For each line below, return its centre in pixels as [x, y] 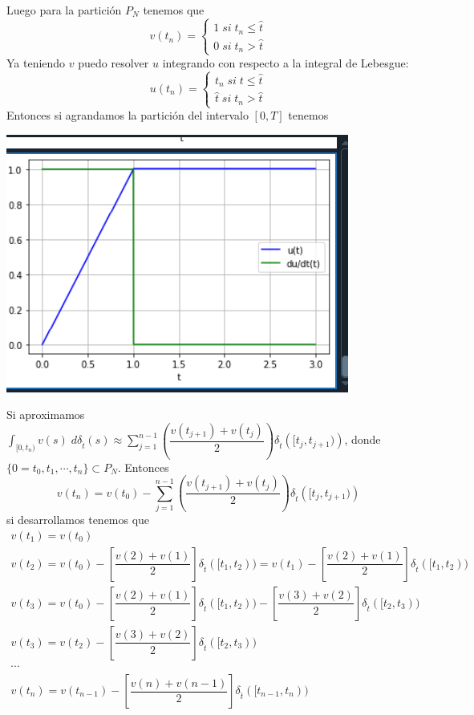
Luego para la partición [64, 10]
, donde [363, 439]
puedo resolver [113, 62]
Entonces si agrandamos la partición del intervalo [128, 115]
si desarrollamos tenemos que [78, 520]
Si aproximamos [46, 414]
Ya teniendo [36, 62]
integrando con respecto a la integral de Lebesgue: [286, 62]
